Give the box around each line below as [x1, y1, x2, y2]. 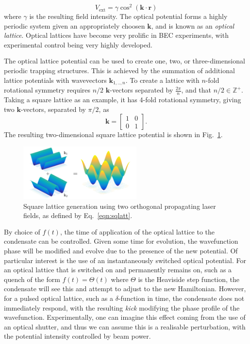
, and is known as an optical [151, 20, 234, 31]
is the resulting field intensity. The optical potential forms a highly [29, 11, 228, 21]
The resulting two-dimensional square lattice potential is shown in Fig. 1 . [4, 129, 223, 140]
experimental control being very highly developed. [4, 39, 152, 49]
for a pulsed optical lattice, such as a [4, 293, 114, 303]
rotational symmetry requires [4, 85, 91, 95]
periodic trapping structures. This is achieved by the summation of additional [4, 65, 235, 76]
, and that [181, 85, 212, 95]
